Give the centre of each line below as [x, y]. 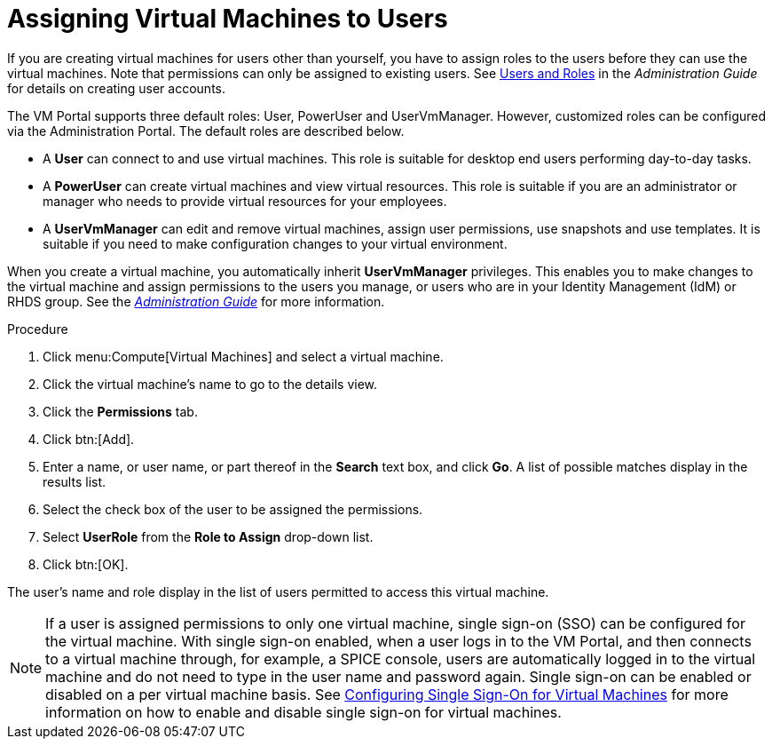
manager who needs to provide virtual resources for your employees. [245, 201]
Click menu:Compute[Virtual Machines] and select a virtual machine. [243, 356]
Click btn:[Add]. [89, 439]
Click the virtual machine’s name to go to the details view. [210, 384]
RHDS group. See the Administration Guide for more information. [196, 301]
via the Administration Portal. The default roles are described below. [206, 131]
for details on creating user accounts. [116, 88]
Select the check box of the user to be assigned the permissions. [233, 509]
